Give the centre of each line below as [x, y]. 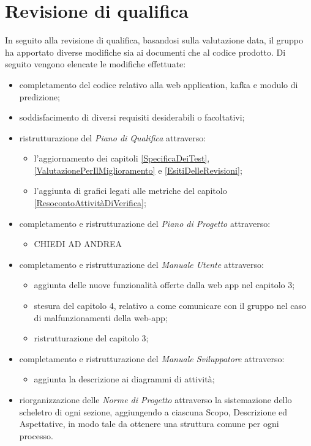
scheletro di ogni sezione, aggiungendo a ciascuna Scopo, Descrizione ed [153, 411]
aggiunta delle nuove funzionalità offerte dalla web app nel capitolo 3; [164, 285]
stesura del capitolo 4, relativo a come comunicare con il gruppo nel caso [170, 306]
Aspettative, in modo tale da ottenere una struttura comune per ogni [149, 424]
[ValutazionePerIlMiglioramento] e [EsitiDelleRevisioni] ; [138, 170]
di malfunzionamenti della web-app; [101, 317]
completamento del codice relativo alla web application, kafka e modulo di [159, 84]
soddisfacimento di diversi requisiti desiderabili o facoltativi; [132, 117]
